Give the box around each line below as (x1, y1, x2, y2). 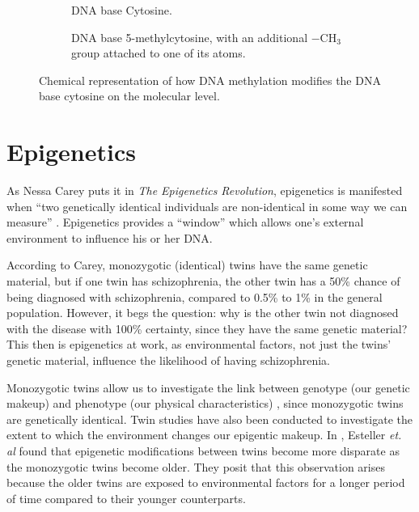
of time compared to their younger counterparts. (6, 489, 246, 506)
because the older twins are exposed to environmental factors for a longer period (6, 474, 405, 491)
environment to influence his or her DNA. (6, 229, 213, 246)
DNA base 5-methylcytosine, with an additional (71, 28, 308, 45)
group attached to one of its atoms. (71, 44, 246, 61)
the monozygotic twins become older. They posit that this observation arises (6, 458, 385, 475)
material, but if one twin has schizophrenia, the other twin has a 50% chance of (6, 273, 400, 290)
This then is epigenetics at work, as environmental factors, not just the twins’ (6, 336, 391, 353)
